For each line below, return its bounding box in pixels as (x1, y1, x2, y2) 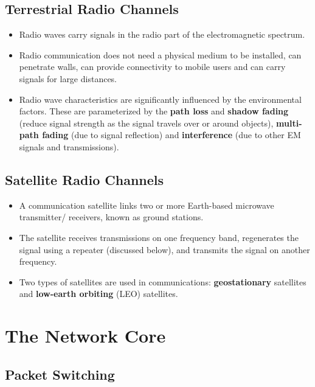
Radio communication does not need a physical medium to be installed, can (19, 48, 302, 61)
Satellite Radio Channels (5, 170, 164, 189)
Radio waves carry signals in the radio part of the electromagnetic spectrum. (19, 28, 305, 41)
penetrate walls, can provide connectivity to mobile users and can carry (19, 60, 286, 73)
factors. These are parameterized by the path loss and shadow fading (19, 105, 289, 117)
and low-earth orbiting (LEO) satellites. (19, 287, 178, 300)
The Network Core (5, 323, 166, 348)
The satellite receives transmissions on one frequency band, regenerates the (19, 231, 299, 243)
